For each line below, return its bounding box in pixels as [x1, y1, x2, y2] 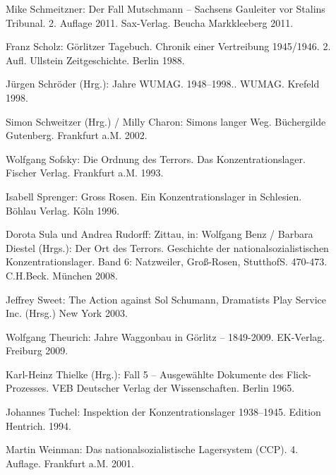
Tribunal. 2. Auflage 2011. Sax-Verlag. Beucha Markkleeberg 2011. [6, 15, 294, 30]
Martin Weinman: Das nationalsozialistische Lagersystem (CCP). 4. [6, 442, 299, 457]
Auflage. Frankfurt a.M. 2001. [6, 455, 134, 470]
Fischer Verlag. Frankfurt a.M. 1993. [6, 165, 164, 180]
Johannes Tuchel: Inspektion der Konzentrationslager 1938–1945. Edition [6, 404, 321, 419]
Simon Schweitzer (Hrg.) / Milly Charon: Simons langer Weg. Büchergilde [6, 114, 326, 128]
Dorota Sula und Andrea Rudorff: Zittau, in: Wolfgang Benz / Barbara [6, 227, 313, 241]
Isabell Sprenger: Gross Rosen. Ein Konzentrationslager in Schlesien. [6, 188, 302, 203]
